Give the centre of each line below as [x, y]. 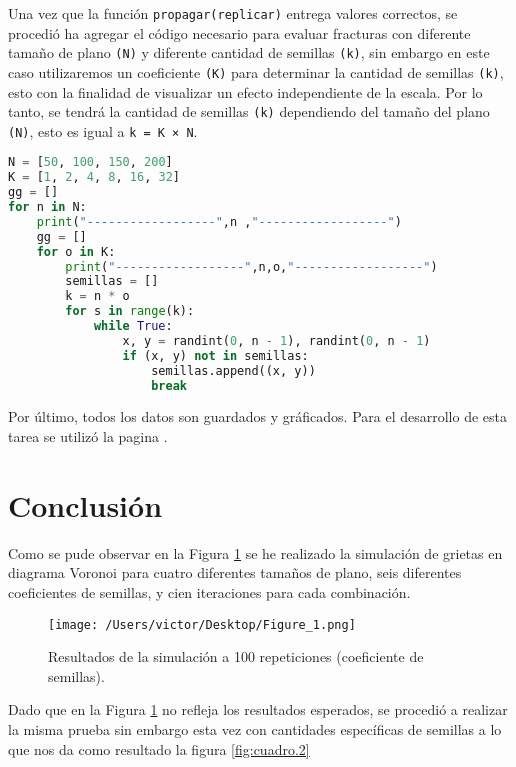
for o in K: [76, 251]
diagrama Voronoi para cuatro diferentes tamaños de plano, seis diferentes [235, 572]
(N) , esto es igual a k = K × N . [103, 130]
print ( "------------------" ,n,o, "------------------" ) [251, 266]
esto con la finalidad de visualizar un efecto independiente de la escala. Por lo [245, 91]
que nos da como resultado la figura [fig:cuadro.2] [159, 748]
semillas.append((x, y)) [233, 370]
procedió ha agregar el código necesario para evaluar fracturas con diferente [239, 32]
